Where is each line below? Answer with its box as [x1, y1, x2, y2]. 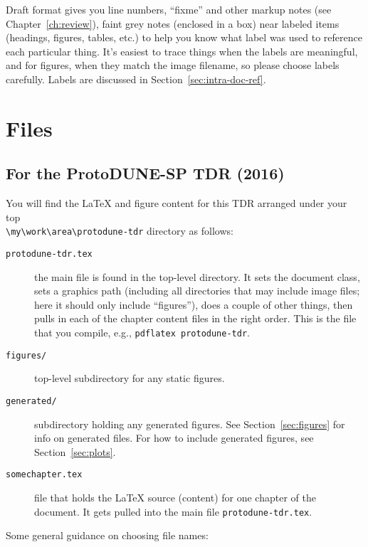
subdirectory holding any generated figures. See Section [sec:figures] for [34, 416, 345, 431]
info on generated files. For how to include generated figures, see [34, 430, 314, 445]
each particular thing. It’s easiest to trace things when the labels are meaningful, [6, 43, 358, 58]
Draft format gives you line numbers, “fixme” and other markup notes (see [6, 2, 332, 16]
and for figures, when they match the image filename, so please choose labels [6, 58, 340, 73]
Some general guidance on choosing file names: [6, 528, 209, 543]
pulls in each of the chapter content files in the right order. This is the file [34, 311, 357, 326]
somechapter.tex [6, 469, 83, 480]
